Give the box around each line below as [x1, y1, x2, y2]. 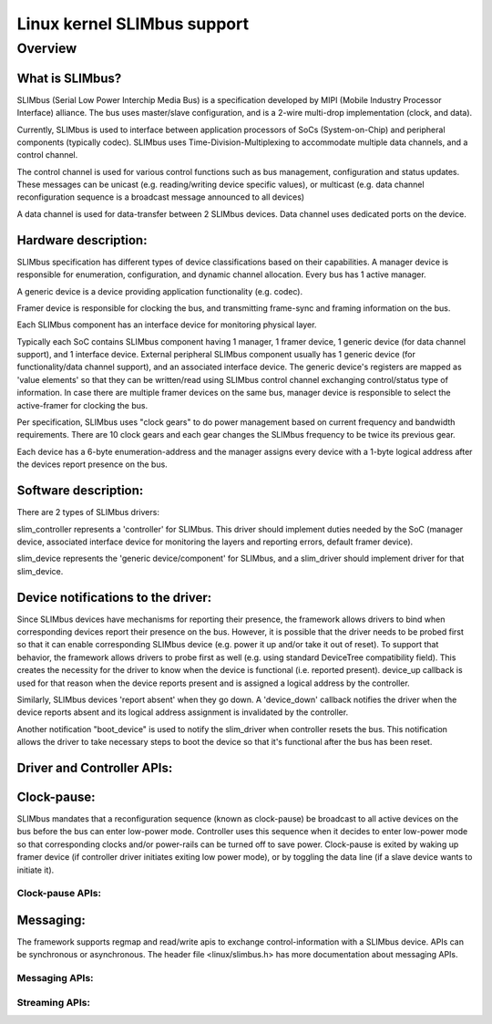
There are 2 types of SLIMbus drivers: [16, 507, 159, 518]
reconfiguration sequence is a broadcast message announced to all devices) [16, 191, 305, 202]
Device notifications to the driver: [16, 589, 212, 605]
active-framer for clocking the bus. [16, 399, 149, 410]
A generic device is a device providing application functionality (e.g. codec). [16, 285, 303, 296]
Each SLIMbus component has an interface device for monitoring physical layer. [16, 319, 317, 330]
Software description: [16, 483, 144, 499]
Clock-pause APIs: [16, 887, 102, 900]
